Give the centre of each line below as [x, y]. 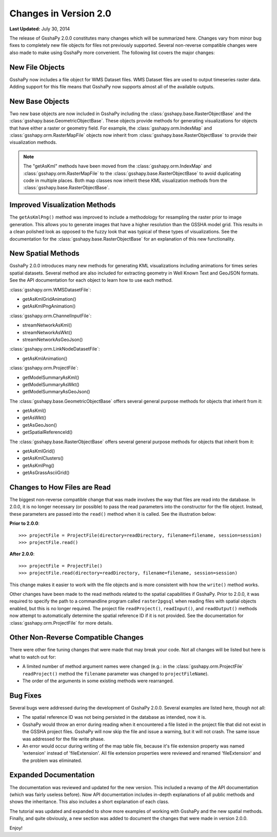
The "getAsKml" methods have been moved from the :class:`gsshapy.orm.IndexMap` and [117, 166]
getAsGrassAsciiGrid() [46, 472]
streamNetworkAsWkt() [47, 332]
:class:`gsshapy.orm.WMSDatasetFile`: [50, 289]
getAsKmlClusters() [43, 458]
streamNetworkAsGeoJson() [53, 339]
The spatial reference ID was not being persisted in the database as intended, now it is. [114, 717]
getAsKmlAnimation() [45, 358]
